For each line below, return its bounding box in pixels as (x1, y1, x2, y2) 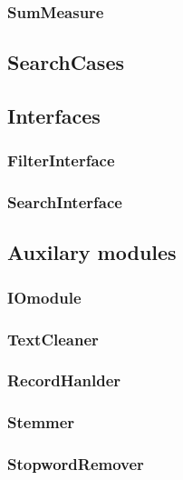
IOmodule (7, 285, 82, 308)
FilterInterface (7, 149, 115, 172)
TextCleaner (7, 327, 99, 350)
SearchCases (7, 48, 124, 76)
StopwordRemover (7, 453, 144, 475)
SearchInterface (7, 191, 122, 214)
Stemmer (7, 411, 75, 434)
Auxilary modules (7, 238, 177, 266)
